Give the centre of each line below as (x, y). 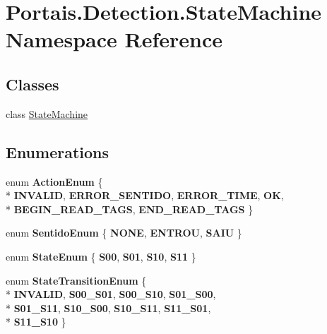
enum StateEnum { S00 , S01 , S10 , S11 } (101, 256)
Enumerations (58, 151)
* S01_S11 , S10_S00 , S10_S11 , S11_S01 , (108, 308)
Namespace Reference (114, 39)
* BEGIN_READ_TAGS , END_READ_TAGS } (130, 209)
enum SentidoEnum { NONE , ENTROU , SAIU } (124, 233)
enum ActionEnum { (54, 181)
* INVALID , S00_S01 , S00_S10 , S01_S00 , (111, 294)
